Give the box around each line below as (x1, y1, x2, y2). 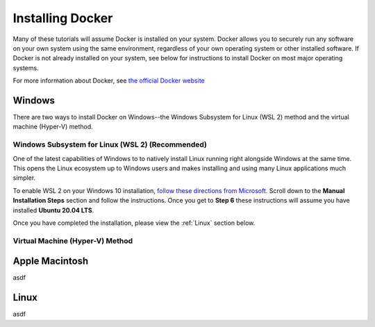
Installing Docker (12, 10, 113, 26)
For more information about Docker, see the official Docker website (12, 76, 205, 85)
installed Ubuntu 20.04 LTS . (12, 206, 94, 215)
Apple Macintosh (12, 255, 89, 267)
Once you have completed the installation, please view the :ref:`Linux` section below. (12, 219, 256, 227)
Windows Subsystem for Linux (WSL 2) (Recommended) (12, 140, 208, 149)
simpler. (12, 174, 36, 182)
